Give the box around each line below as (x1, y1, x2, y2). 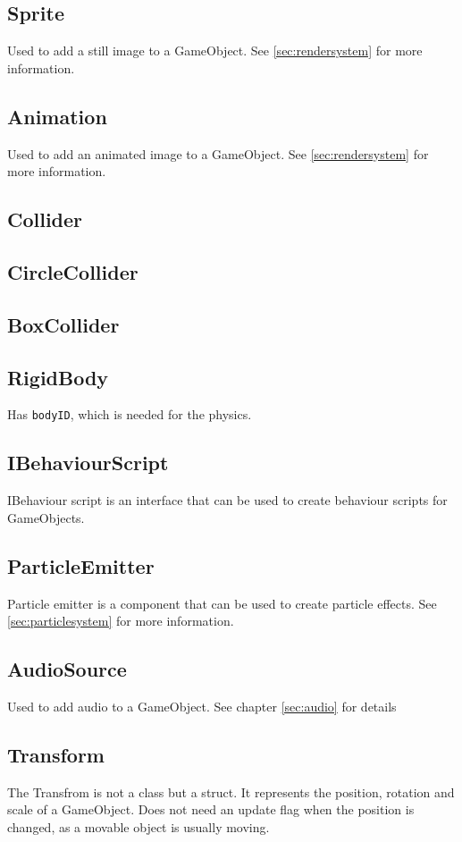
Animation (7, 102, 107, 130)
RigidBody (7, 363, 109, 391)
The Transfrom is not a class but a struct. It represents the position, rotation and (7, 782, 455, 801)
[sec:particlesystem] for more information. (7, 611, 234, 630)
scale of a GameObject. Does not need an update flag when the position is (7, 800, 415, 819)
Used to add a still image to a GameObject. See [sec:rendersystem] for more (7, 41, 423, 60)
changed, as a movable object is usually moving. (7, 817, 270, 836)
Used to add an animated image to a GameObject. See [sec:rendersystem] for (7, 144, 429, 163)
